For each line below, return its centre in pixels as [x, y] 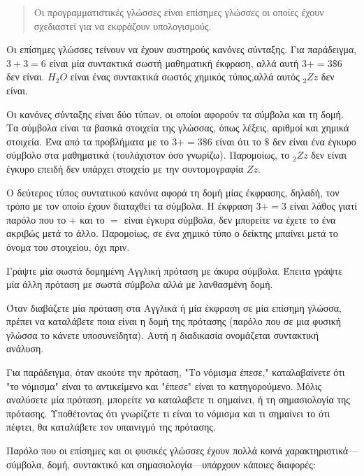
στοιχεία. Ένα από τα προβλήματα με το [88, 141]
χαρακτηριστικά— [322, 450]
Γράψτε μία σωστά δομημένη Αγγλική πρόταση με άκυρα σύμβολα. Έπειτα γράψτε [174, 270]
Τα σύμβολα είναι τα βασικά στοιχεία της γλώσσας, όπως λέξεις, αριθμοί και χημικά [178, 128]
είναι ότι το [238, 141]
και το [92, 219]
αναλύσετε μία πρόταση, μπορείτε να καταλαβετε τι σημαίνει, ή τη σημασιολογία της [178, 399]
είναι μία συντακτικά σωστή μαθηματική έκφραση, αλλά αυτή [174, 63]
